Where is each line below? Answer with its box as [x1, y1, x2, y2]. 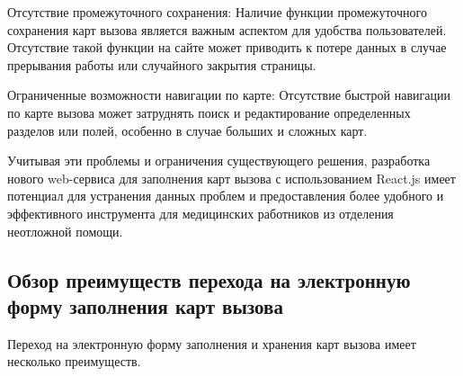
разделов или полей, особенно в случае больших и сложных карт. [7, 121, 368, 139]
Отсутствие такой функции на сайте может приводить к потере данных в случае [7, 38, 447, 57]
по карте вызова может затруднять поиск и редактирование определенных [7, 103, 411, 121]
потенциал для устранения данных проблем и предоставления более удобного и [7, 186, 444, 205]
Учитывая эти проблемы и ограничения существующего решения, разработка [7, 151, 431, 170]
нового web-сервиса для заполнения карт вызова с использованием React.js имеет [7, 168, 456, 187]
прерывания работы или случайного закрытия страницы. [7, 55, 316, 74]
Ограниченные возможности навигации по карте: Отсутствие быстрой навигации [7, 85, 450, 104]
